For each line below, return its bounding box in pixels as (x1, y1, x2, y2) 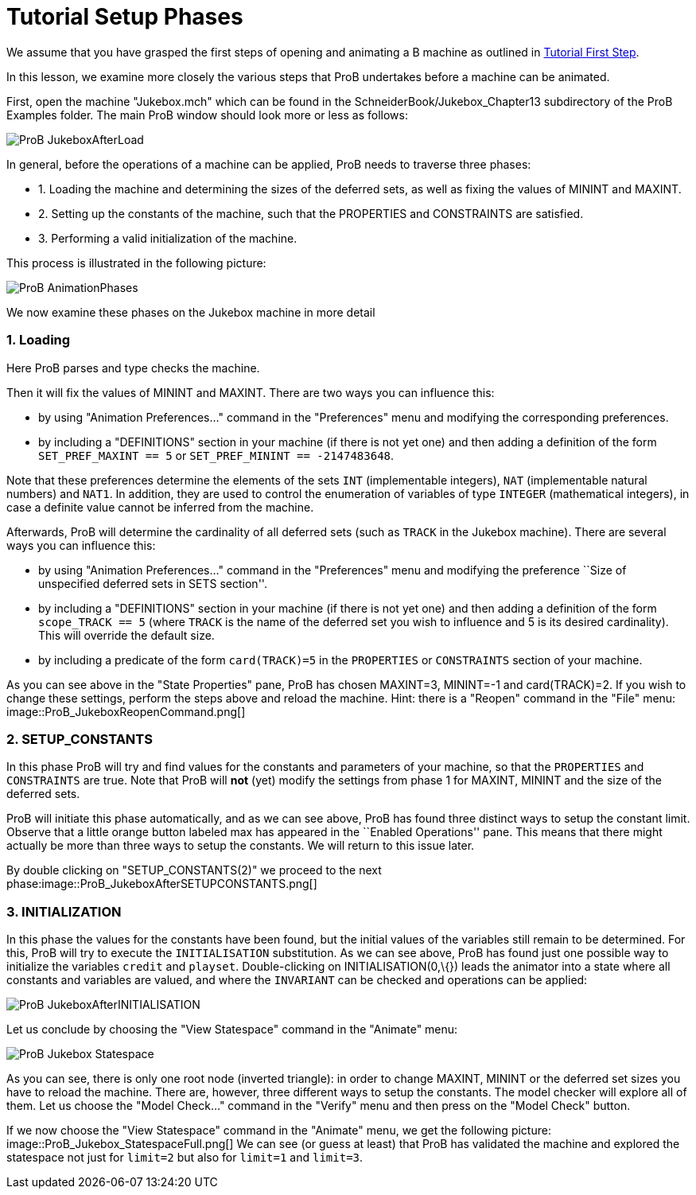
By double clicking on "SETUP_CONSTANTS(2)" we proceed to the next (6, 863, 382, 878)
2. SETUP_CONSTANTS (6, 730, 153, 747)
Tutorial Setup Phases (6, 3, 243, 30)
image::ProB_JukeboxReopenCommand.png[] (6, 704, 246, 718)
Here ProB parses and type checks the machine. (6, 360, 260, 375)
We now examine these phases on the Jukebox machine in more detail (6, 305, 375, 319)
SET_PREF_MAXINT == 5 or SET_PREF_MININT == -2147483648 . (38, 448, 395, 462)
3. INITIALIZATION (6, 903, 122, 920)
